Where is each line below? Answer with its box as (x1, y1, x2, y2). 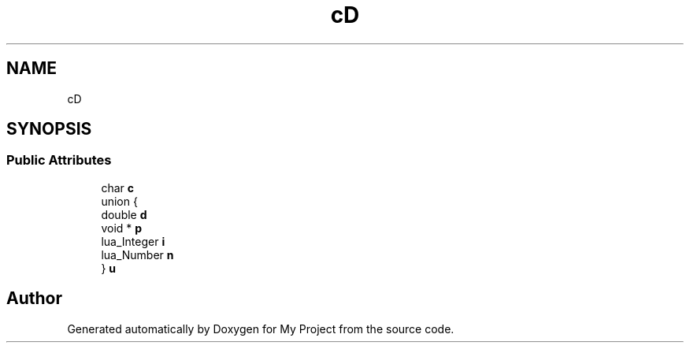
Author (6, 288, 62, 309)
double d (101, 207, 147, 221)
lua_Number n (101, 247, 174, 262)
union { (101, 194, 138, 208)
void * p (101, 221, 143, 235)
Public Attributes (6, 152, 112, 169)
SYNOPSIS (6, 119, 92, 139)
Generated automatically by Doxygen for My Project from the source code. (67, 321, 454, 336)
